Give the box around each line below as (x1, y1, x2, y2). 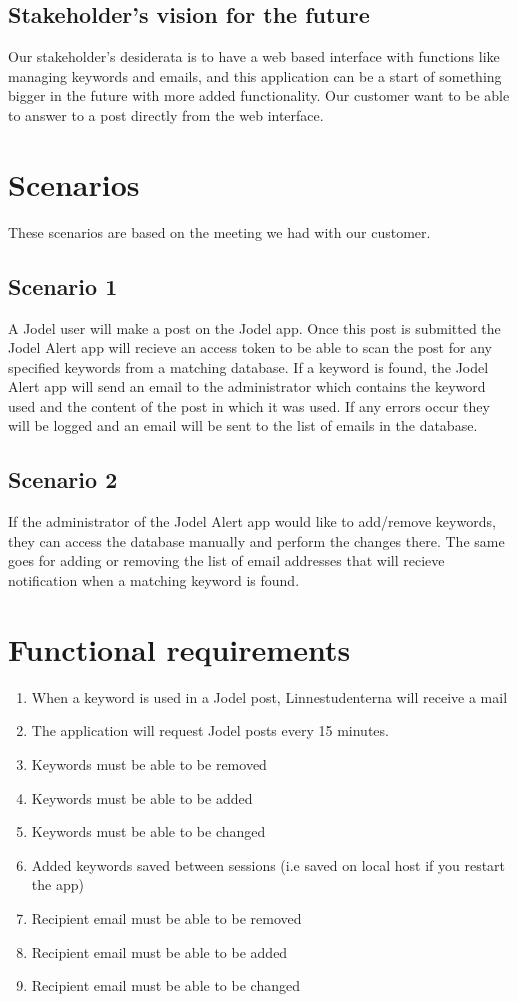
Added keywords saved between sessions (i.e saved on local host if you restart (31, 854, 506, 875)
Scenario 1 (8, 270, 118, 301)
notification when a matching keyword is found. (8, 570, 300, 591)
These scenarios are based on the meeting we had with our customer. (8, 221, 431, 242)
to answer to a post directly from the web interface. (8, 104, 324, 125)
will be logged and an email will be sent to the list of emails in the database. (8, 415, 478, 436)
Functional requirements (8, 628, 351, 669)
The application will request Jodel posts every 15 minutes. (31, 720, 389, 741)
